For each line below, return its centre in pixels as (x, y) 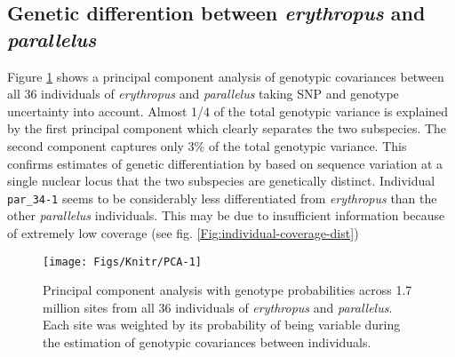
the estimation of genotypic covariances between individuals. (207, 342)
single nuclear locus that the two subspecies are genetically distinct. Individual (221, 181)
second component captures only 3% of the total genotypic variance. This (207, 145)
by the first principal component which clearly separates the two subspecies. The (227, 128)
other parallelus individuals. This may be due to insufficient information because (226, 215)
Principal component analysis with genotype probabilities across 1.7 (227, 290)
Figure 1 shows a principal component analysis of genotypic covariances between (226, 76)
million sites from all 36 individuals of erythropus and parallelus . (218, 307)
